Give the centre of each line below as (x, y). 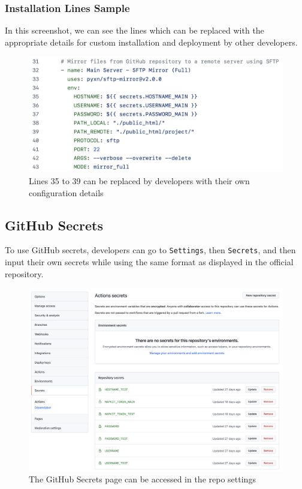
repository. (24, 273)
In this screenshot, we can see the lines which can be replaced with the (135, 30)
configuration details (66, 192)
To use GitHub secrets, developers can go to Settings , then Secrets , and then (150, 250)
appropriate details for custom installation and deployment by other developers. (151, 42)
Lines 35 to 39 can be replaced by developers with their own (139, 180)
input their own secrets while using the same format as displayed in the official (149, 262)
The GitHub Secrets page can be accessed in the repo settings (142, 479)
